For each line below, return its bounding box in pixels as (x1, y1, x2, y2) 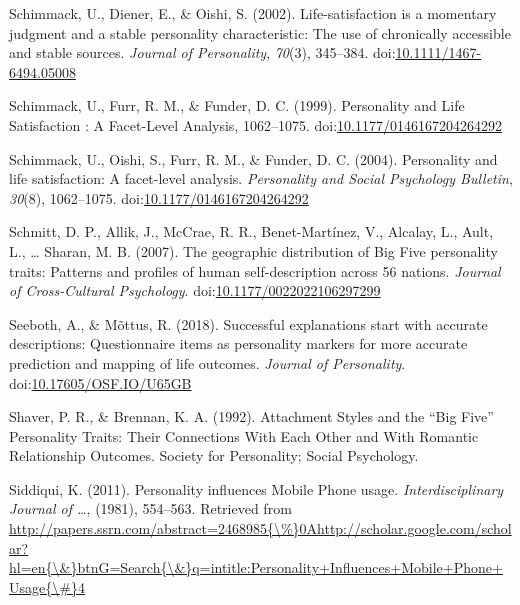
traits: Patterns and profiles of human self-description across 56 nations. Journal (9, 260, 501, 281)
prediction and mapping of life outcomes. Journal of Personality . (9, 352, 406, 373)
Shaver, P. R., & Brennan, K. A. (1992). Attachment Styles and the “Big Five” (9, 406, 494, 427)
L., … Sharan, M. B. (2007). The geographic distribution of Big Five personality (9, 240, 498, 261)
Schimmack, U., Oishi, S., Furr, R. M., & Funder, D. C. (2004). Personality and (9, 148, 498, 169)
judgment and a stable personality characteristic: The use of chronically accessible (9, 22, 511, 43)
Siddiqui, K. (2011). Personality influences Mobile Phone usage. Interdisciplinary (9, 478, 504, 499)
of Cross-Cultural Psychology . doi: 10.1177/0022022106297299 (9, 280, 381, 301)
